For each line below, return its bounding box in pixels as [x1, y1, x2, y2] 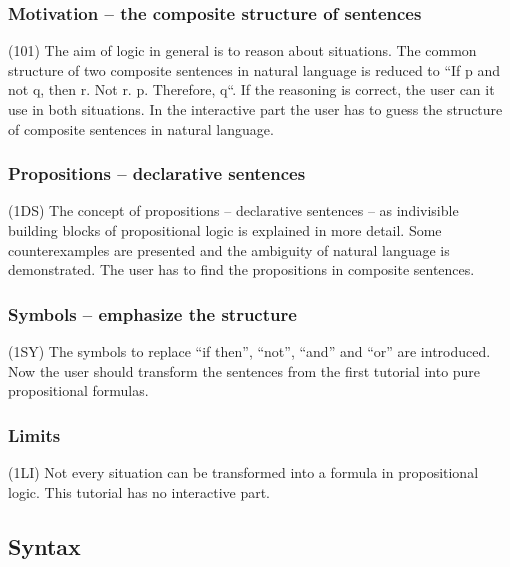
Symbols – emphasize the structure [8, 301, 297, 326]
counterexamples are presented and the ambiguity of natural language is [8, 239, 450, 260]
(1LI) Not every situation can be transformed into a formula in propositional [8, 462, 479, 482]
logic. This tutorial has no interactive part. [8, 481, 271, 502]
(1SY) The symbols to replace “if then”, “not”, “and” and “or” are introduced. [8, 341, 491, 361]
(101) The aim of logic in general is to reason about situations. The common [8, 40, 477, 61]
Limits [8, 422, 61, 447]
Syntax [8, 530, 81, 561]
